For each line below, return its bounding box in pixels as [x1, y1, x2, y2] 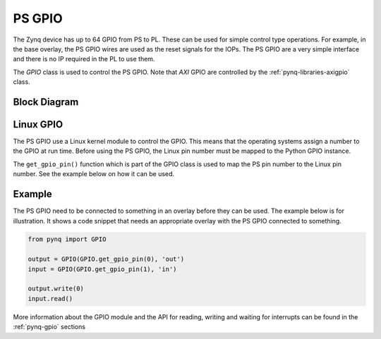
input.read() [28, 295, 73, 302]
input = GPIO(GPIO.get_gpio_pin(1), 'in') [28, 265, 177, 273]
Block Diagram [13, 96, 79, 108]
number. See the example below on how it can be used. [13, 170, 175, 178]
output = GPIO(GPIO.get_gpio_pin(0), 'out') [28, 255, 185, 264]
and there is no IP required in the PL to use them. [13, 55, 155, 63]
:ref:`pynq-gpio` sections [13, 323, 86, 331]
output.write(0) [28, 285, 85, 292]
